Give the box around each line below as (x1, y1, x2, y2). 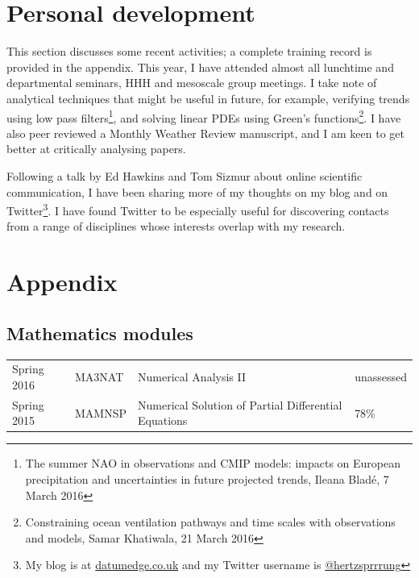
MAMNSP (75, 404, 127, 421)
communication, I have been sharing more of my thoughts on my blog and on (6, 183, 388, 200)
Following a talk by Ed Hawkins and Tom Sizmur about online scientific (6, 167, 363, 184)
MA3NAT (75, 368, 124, 385)
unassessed (355, 368, 407, 385)
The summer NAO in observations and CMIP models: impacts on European (25, 455, 401, 472)
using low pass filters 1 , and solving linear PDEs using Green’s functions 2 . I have (6, 106, 401, 126)
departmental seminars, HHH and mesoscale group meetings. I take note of (6, 74, 377, 91)
